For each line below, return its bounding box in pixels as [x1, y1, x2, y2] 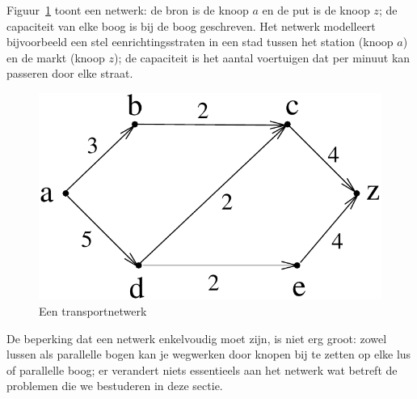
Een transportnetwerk [39, 302, 147, 319]
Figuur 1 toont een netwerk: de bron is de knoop [6, 2, 249, 18]
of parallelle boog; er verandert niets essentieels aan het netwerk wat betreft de [6, 361, 398, 378]
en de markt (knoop [6, 49, 105, 66]
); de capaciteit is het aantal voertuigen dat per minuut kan [113, 49, 411, 66]
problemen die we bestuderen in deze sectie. [6, 377, 223, 394]
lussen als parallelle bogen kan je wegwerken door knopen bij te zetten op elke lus [6, 346, 411, 363]
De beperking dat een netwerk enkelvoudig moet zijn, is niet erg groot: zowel [6, 329, 387, 346]
